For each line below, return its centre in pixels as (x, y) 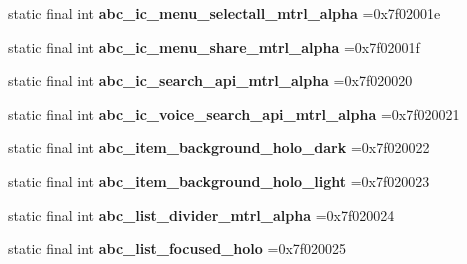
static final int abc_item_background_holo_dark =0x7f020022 (219, 147)
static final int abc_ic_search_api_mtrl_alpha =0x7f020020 (210, 80)
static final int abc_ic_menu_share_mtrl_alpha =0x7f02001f (214, 46)
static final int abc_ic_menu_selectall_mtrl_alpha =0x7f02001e (224, 13)
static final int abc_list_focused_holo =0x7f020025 (177, 248)
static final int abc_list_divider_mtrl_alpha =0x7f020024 (201, 214)
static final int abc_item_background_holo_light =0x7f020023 (219, 180)
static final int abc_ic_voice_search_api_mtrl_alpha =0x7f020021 (234, 113)
